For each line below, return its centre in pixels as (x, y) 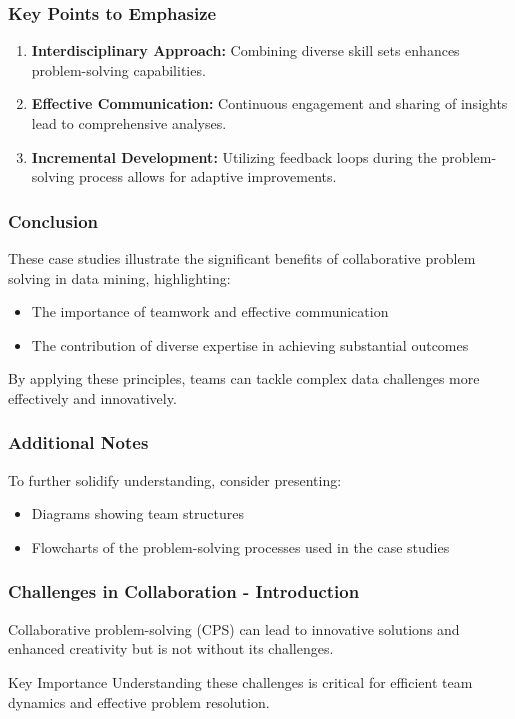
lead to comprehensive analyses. (129, 123)
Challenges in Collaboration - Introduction (184, 591)
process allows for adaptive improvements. (207, 176)
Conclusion (53, 220)
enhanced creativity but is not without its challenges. (171, 648)
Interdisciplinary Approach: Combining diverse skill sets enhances (245, 50)
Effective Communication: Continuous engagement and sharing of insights (269, 103)
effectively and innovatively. (92, 397)
